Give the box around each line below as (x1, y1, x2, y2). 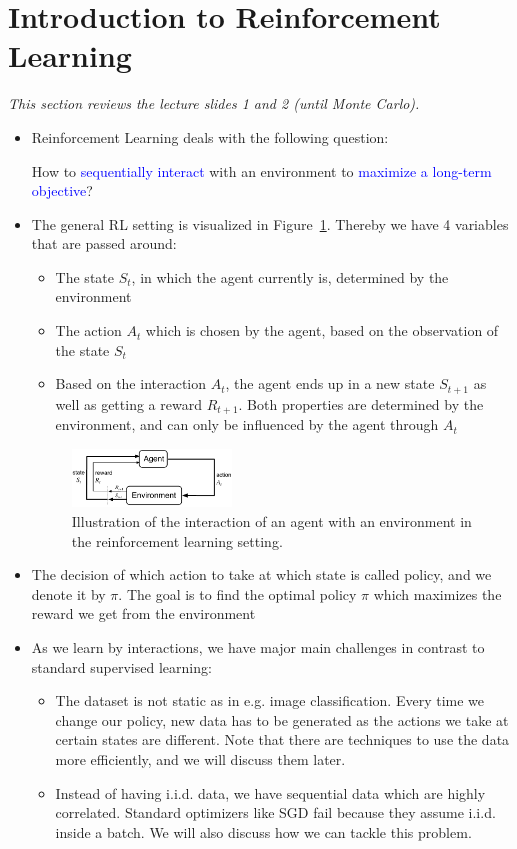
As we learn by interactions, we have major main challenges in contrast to (31, 637, 485, 658)
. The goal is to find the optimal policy (118, 583, 357, 604)
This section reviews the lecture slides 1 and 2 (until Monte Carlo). (8, 93, 420, 114)
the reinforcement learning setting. (71, 530, 283, 551)
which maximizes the (373, 583, 502, 604)
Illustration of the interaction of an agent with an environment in (71, 511, 472, 532)
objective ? (31, 180, 93, 201)
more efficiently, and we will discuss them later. (55, 749, 346, 770)
